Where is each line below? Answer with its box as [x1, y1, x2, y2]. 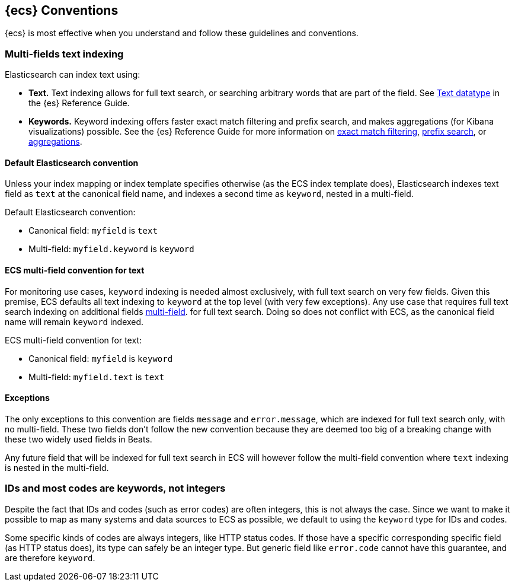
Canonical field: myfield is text [28, 225, 158, 236]
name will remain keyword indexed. [5, 316, 144, 327]
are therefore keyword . [5, 552, 95, 563]
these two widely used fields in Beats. [5, 434, 152, 444]
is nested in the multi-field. [5, 462, 109, 473]
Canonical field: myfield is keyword [28, 353, 173, 364]
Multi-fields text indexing [5, 47, 124, 60]
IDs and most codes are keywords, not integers [5, 482, 226, 495]
